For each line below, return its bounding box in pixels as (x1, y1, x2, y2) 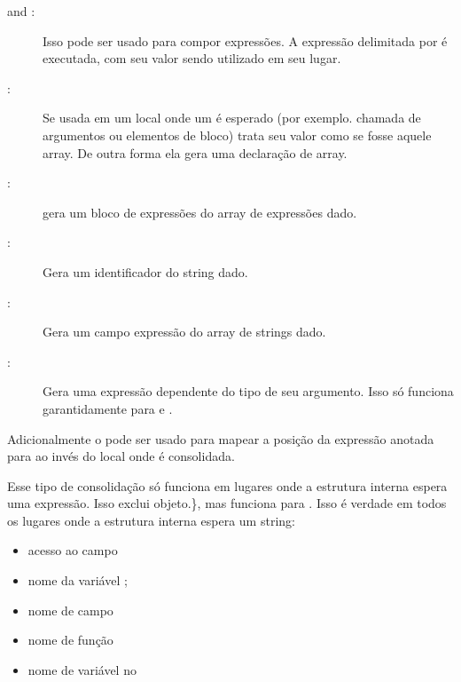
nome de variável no (27, 660, 137, 678)
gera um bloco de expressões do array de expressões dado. (43, 202, 357, 221)
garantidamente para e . (43, 399, 173, 417)
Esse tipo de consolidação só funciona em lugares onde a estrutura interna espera (7, 476, 448, 495)
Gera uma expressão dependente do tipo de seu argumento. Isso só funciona (43, 382, 454, 400)
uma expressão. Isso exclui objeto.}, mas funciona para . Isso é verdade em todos (7, 494, 447, 512)
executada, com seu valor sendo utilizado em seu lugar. (43, 49, 341, 67)
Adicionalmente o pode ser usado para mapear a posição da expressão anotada (7, 429, 434, 448)
